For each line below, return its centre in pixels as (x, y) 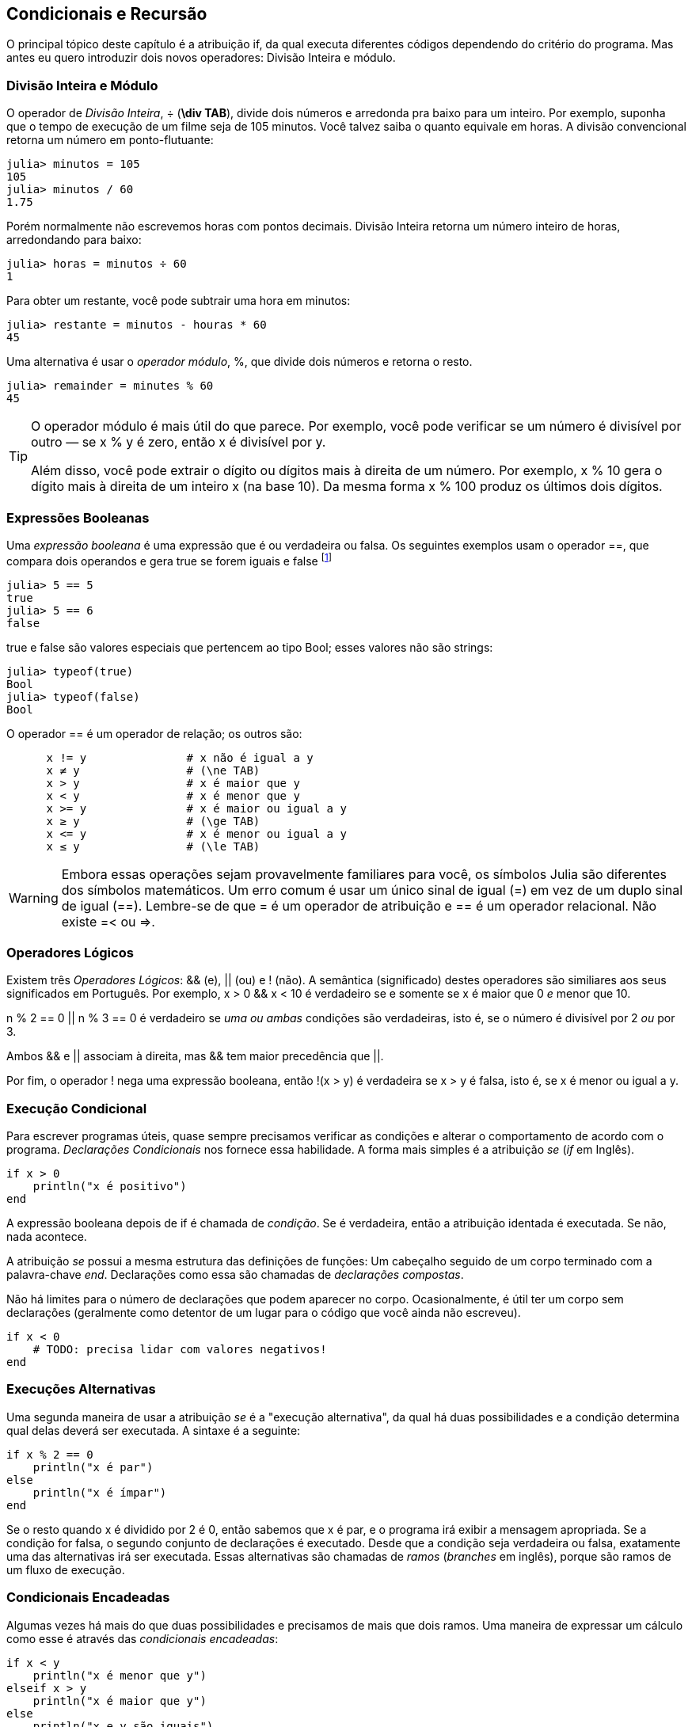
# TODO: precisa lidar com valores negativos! (180, 1350)
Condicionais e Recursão (107, 14)
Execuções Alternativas (81, 1389)
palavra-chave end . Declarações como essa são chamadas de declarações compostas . (235, 1275)
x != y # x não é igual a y (180, 757)
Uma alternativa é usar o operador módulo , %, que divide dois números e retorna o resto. (240, 362)
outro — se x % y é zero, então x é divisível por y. (179, 442)
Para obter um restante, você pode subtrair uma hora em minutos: (179, 301)
